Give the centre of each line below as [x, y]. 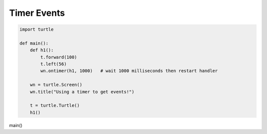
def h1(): [42, 50]
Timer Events [37, 13]
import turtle [37, 29]
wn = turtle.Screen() [56, 85]
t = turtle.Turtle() [55, 106]
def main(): [34, 43]
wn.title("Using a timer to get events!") [82, 92]
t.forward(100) [59, 57]
